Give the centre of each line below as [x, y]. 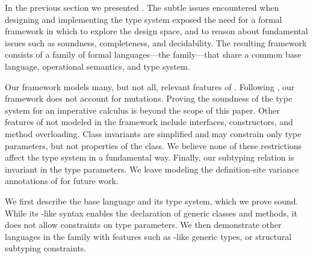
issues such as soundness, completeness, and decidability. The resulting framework [156, 42]
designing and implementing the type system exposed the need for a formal [144, 19]
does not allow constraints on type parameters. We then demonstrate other [143, 225]
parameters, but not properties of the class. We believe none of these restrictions [153, 145]
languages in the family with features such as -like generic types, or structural [148, 236]
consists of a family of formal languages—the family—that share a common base [153, 54]
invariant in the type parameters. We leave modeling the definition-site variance [152, 169]
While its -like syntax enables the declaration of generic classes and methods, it [151, 213]
